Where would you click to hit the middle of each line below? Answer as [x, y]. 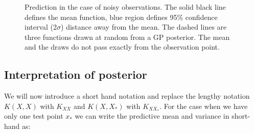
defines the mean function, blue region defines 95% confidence [121, 17]
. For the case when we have [204, 106]
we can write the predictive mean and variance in [152, 116]
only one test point [34, 116]
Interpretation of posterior [76, 74]
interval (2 [41, 27]
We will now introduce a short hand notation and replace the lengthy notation [127, 96]
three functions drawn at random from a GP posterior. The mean [127, 37]
